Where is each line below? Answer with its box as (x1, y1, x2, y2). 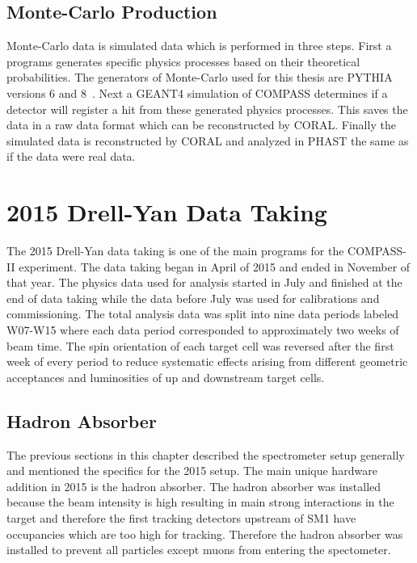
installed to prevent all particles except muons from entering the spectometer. (6, 541, 391, 558)
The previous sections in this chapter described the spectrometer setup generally (6, 446, 405, 463)
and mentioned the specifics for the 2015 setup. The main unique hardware (6, 462, 377, 479)
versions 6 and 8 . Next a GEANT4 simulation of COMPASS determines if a (6, 84, 388, 101)
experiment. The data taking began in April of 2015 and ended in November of (19, 258, 411, 275)
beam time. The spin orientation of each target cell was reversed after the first (6, 337, 394, 354)
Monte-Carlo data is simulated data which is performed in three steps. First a (6, 37, 392, 54)
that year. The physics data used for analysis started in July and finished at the (6, 274, 402, 291)
